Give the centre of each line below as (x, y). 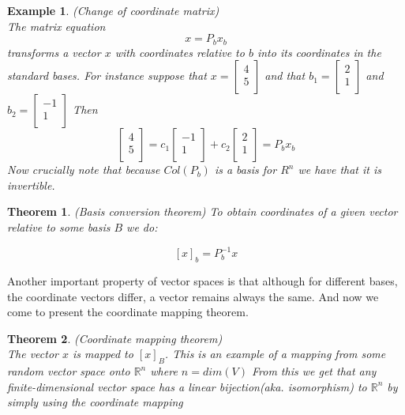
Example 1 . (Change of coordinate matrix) (113, 10)
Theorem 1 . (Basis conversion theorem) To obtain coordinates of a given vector (202, 211)
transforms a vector (54, 52)
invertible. (31, 185)
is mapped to (103, 354)
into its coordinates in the (319, 52)
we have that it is (340, 170)
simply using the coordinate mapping (95, 402)
